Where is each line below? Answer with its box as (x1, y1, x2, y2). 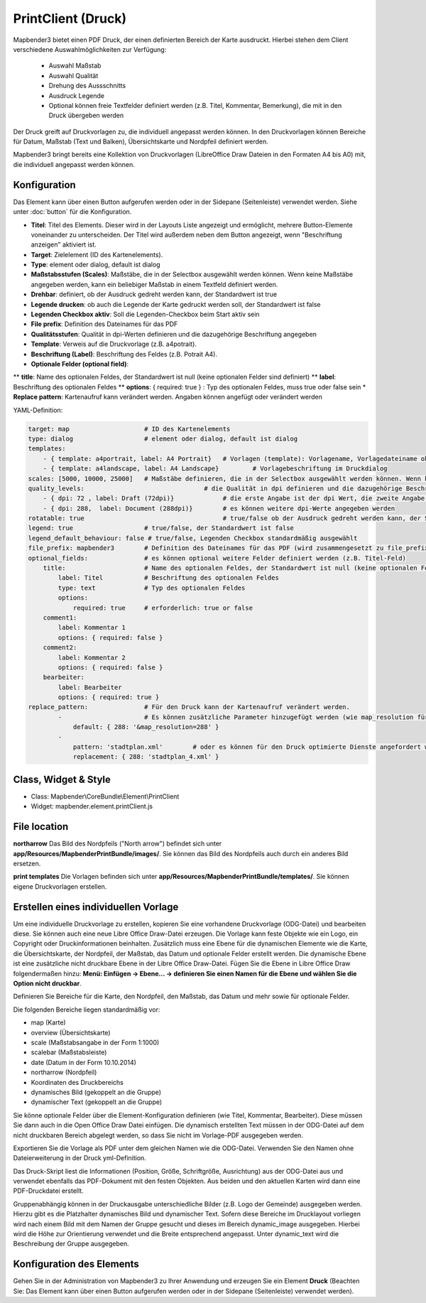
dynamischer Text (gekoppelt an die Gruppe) (31, 1098, 163, 1106)
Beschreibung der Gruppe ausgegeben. (13, 1240, 129, 1248)
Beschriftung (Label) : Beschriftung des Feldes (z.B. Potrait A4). (31, 350, 218, 358)
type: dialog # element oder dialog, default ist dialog (28, 434, 298, 443)
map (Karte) (31, 1018, 67, 1027)
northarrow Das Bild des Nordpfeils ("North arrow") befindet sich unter (13, 839, 222, 848)
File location (13, 821, 69, 833)
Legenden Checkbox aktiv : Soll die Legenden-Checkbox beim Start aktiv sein (31, 310, 260, 319)
